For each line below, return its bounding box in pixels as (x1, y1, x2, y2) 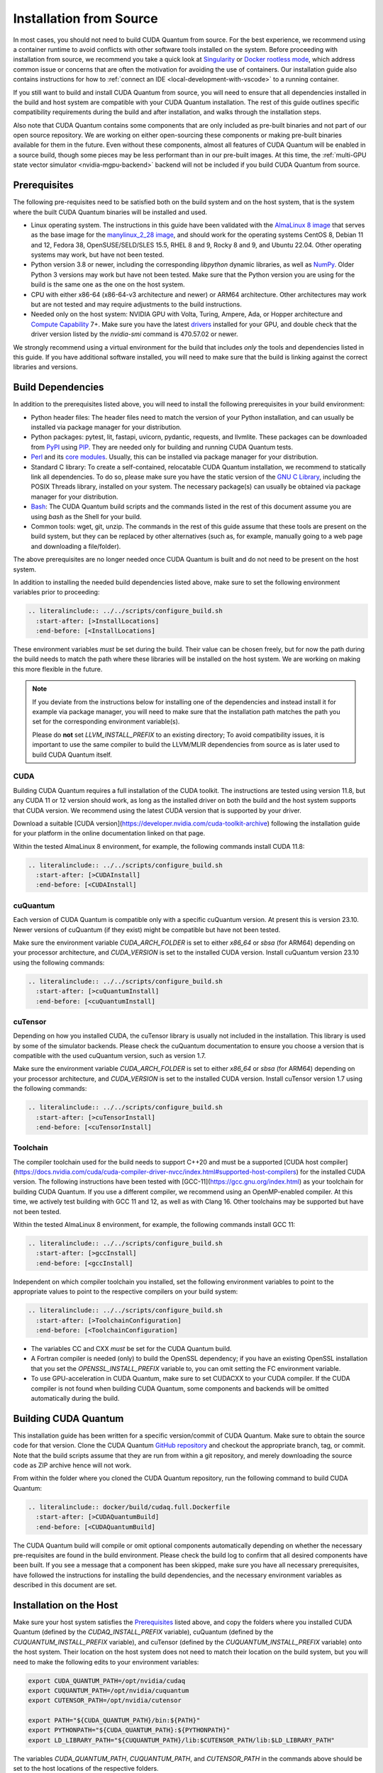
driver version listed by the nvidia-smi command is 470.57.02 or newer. (30, 330, 238, 338)
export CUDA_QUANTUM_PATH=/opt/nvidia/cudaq (28, 1677, 186, 1684)
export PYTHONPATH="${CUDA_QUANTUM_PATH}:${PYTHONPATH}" (28, 1726, 231, 1734)
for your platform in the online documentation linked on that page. (13, 829, 206, 838)
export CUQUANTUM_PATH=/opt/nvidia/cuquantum (28, 1686, 189, 1694)
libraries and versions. (13, 362, 78, 372)
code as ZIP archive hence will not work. (13, 1461, 132, 1469)
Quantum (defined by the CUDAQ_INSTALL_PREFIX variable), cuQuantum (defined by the (13, 1628, 274, 1636)
